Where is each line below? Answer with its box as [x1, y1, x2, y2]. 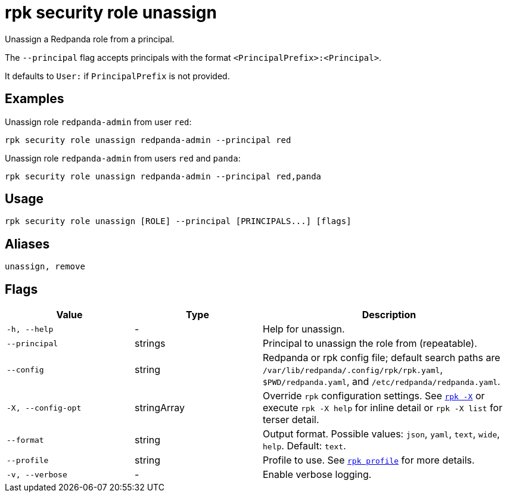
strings [135, 337, 166, 350]
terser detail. [263, 414, 319, 426]
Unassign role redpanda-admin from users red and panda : [5, 153, 241, 163]
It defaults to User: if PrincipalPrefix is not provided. [5, 70, 230, 81]
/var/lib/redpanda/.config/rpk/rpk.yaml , [263, 364, 443, 376]
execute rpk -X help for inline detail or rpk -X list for [263, 402, 503, 414]
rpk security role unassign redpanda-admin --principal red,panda [5, 171, 322, 181]
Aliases [5, 236, 50, 251]
